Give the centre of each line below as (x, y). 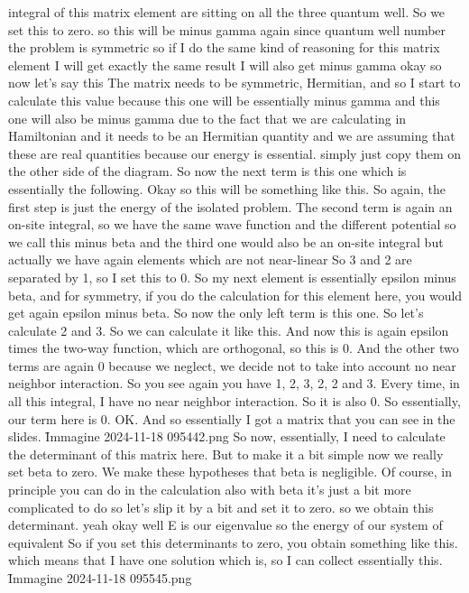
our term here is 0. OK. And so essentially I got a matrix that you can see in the (232, 418)
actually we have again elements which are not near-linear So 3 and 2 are (210, 259)
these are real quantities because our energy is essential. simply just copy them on (234, 153)
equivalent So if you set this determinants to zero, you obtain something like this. (233, 542)
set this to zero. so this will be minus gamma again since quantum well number (227, 29)
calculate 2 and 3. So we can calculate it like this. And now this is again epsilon (229, 330)
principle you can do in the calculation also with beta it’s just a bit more (210, 490)
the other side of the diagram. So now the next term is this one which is (207, 171)
